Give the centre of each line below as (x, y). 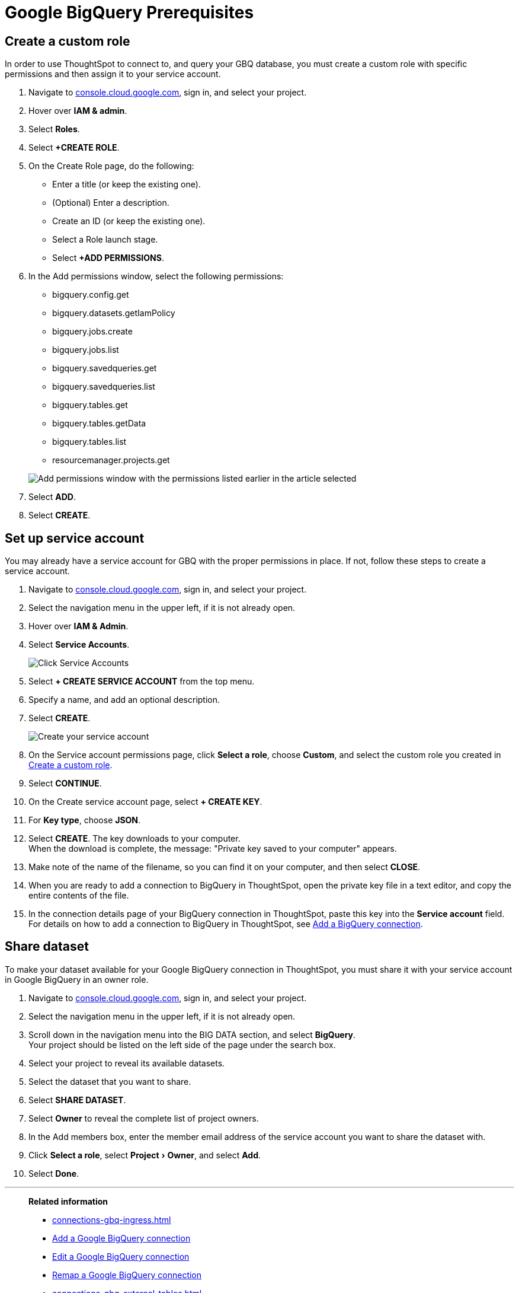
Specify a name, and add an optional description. (124, 700)
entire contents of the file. (79, 896)
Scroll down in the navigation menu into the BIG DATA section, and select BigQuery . (192, 1034)
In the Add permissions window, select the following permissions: (156, 276)
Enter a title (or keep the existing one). (126, 184)
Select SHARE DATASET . (77, 1100)
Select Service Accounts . (79, 645)
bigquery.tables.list (89, 442)
